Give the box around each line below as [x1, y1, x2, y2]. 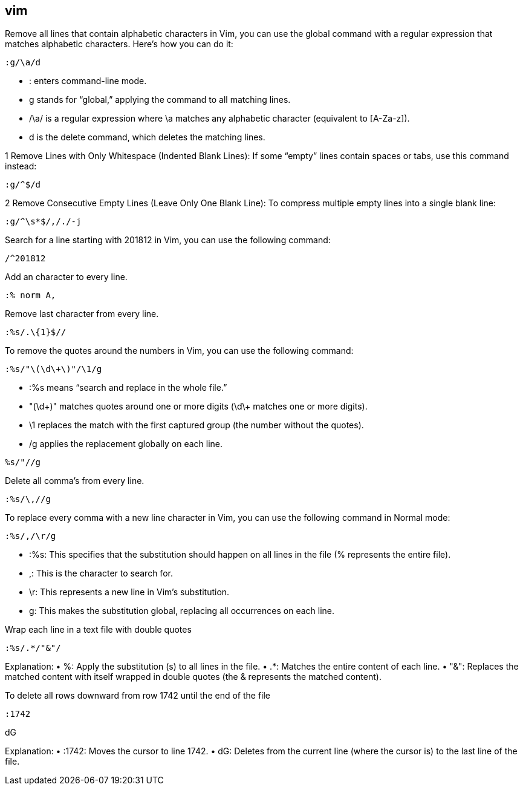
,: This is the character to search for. [29, 568, 173, 579]
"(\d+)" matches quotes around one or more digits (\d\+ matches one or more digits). [29, 401, 368, 412]
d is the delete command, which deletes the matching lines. [29, 132, 265, 143]
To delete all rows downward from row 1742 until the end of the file [5, 690, 271, 701]
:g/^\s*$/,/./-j [5, 217, 82, 227]
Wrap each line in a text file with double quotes [5, 624, 192, 635]
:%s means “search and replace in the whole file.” [29, 382, 227, 393]
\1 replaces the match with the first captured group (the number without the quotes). [29, 420, 364, 431]
